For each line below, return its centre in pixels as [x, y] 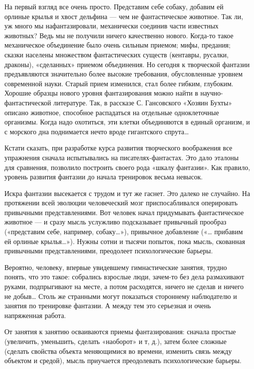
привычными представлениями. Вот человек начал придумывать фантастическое [124, 212]
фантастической [28, 102]
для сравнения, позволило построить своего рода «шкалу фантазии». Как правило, [127, 167]
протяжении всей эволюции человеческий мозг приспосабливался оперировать [121, 203]
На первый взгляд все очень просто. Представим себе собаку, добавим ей [114, 6]
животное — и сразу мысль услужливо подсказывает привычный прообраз [116, 222]
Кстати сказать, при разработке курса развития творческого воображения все [118, 148]
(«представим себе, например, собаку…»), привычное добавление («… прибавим [124, 232]
